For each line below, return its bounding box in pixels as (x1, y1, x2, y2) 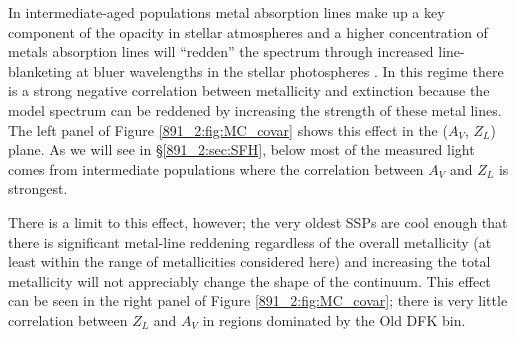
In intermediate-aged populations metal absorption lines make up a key (8, 2, 445, 22)
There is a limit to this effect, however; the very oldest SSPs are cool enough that (8, 211, 508, 232)
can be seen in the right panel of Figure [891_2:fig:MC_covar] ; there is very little (8, 290, 508, 311)
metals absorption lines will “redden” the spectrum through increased (8, 41, 434, 62)
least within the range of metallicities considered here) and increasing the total (8, 251, 491, 272)
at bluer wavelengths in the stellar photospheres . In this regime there (76, 60, 504, 81)
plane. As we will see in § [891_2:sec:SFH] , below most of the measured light (8, 139, 475, 160)
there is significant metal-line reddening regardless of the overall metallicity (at (8, 231, 492, 252)
